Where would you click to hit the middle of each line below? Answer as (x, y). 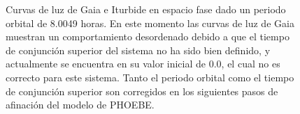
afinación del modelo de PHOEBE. (80, 105)
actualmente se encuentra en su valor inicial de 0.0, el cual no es (143, 64)
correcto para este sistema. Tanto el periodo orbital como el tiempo (150, 77)
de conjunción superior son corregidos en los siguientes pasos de (142, 91)
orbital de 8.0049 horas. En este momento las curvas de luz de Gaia (150, 23)
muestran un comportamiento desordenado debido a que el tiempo (148, 36)
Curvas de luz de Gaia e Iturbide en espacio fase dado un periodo (146, 9)
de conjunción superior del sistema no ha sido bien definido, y (138, 50)
